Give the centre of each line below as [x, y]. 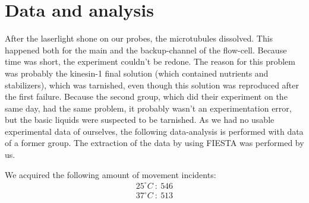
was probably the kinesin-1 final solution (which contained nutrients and [137, 73]
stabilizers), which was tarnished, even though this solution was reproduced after [152, 85]
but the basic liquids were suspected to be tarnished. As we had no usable [140, 120]
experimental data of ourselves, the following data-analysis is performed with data [154, 131]
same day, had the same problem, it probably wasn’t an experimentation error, [148, 108]
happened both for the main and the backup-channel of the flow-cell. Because [146, 50]
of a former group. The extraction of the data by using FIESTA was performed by [154, 143]
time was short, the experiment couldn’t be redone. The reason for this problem [150, 61]
